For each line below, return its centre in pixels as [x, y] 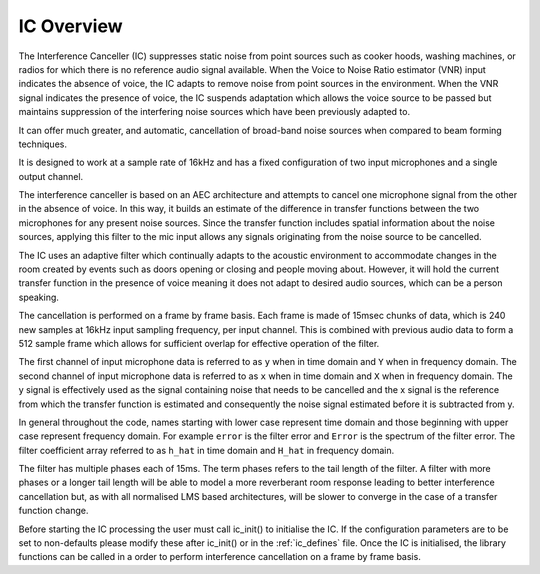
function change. [53, 511]
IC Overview [71, 26]
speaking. [39, 297]
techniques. [42, 144]
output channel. [51, 176]
